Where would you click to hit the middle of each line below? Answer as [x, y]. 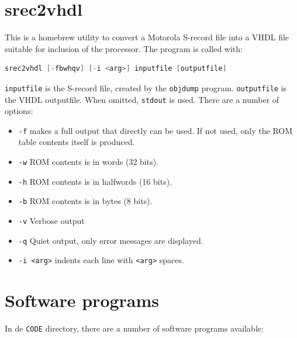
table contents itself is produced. [77, 142]
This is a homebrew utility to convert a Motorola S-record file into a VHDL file [147, 37]
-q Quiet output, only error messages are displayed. [111, 240]
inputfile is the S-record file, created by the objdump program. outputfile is [146, 87]
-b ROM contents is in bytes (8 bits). [85, 201]
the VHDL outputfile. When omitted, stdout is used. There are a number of [142, 99]
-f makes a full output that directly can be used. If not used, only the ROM [156, 130]
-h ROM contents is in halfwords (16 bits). [95, 181]
